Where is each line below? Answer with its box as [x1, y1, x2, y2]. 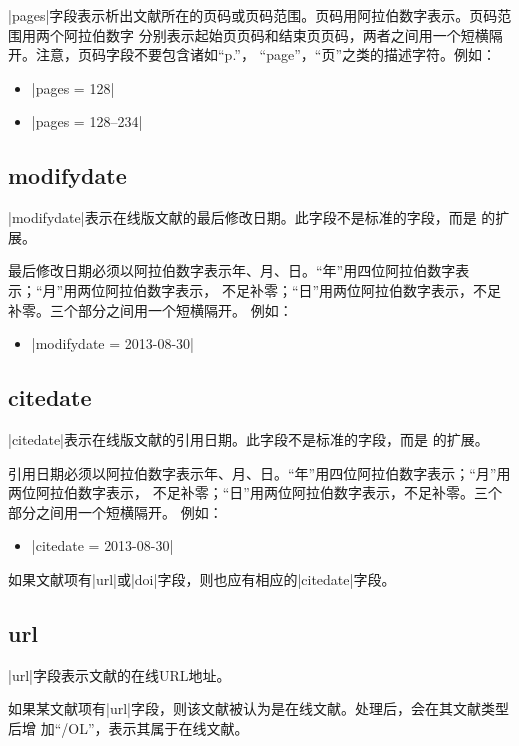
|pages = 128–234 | [31, 111, 143, 132]
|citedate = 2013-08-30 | [31, 535, 174, 556]
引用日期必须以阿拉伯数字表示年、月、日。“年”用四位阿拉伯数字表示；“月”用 [8, 462, 511, 483]
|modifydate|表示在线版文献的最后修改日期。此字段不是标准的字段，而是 [8, 207, 477, 228]
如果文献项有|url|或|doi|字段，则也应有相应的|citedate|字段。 [8, 568, 396, 589]
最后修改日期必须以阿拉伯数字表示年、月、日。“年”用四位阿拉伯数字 [8, 260, 456, 281]
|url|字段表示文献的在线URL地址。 [8, 664, 231, 685]
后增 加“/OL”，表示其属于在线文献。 [8, 717, 249, 738]
